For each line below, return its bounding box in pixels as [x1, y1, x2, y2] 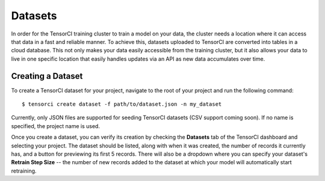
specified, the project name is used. [11, 122, 101, 129]
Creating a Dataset [11, 71, 83, 81]
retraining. [11, 167, 37, 174]
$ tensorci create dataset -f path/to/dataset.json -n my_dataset [22, 101, 222, 108]
